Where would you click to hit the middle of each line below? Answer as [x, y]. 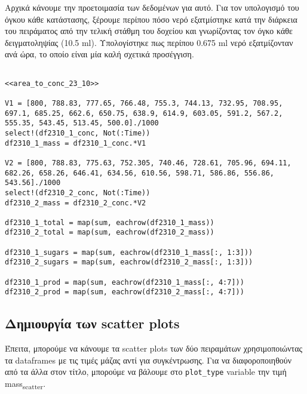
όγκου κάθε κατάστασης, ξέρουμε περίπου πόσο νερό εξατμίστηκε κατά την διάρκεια [151, 19]
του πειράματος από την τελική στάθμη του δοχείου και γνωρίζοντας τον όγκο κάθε [149, 31]
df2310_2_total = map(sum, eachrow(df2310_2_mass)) [110, 233]
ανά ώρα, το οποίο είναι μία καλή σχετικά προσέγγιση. [99, 54]
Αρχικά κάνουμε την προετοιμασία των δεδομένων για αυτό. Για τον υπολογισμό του [152, 7]
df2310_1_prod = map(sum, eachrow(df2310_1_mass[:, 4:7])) [125, 282]
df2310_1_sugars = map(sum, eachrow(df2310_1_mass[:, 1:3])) [129, 252]
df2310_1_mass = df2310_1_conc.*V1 [76, 143]
